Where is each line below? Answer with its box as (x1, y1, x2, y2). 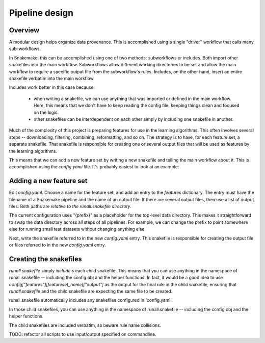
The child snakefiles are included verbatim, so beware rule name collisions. (9, 322, 161, 328)
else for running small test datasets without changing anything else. (9, 226, 146, 232)
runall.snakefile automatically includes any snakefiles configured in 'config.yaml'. (9, 297, 173, 303)
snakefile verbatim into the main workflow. (9, 76, 95, 81)
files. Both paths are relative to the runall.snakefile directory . (9, 204, 132, 209)
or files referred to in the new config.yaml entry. (9, 242, 106, 248)
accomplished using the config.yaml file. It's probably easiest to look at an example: (9, 164, 179, 170)
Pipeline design (9, 7, 74, 18)
